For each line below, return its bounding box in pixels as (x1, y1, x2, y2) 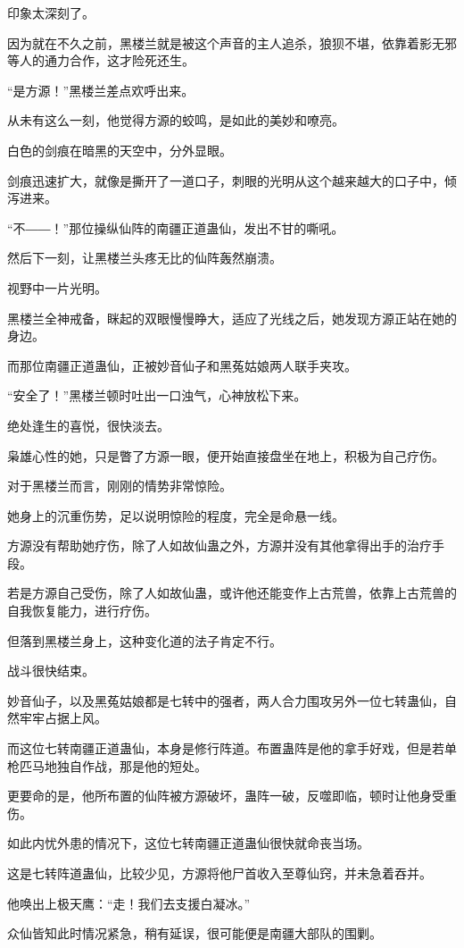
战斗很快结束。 (7, 661, 95, 680)
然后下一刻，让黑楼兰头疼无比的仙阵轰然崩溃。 (7, 248, 282, 267)
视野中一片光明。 (7, 278, 107, 297)
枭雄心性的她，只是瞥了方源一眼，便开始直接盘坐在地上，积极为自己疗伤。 (7, 446, 444, 465)
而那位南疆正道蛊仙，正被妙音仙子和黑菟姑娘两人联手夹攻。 (7, 356, 357, 374)
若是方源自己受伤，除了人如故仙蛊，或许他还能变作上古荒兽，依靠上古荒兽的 (7, 583, 457, 602)
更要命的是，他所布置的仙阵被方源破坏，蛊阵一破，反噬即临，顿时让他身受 (7, 786, 444, 805)
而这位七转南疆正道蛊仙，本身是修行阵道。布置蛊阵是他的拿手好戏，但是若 (7, 739, 444, 758)
